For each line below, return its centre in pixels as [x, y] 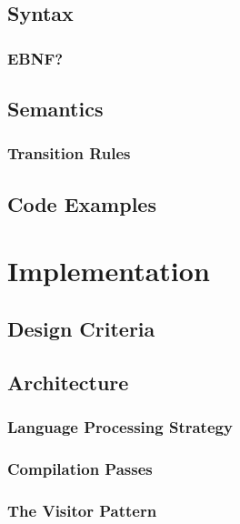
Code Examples [82, 203]
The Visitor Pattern [82, 510]
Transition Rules [69, 153]
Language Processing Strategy [120, 426]
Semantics [55, 109]
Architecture [68, 382]
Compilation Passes [80, 468]
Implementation [109, 271]
